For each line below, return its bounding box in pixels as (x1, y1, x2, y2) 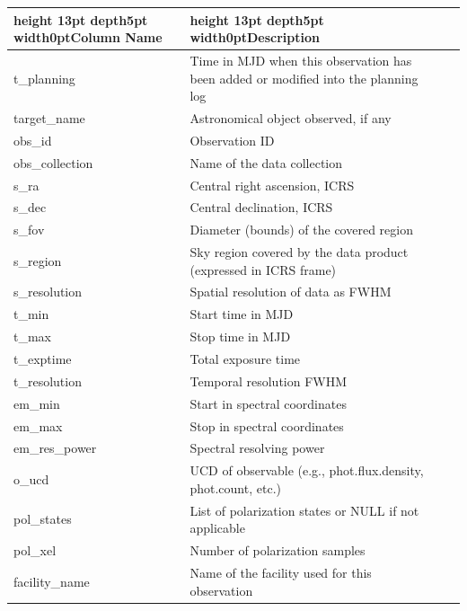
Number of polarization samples (189, 541, 366, 560)
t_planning (13, 68, 75, 87)
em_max (13, 416, 63, 435)
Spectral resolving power (189, 438, 325, 457)
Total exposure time (189, 350, 301, 367)
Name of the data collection (189, 153, 343, 172)
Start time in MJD (189, 305, 294, 323)
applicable (189, 518, 245, 537)
